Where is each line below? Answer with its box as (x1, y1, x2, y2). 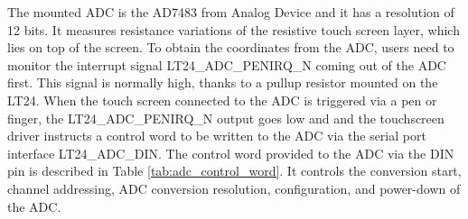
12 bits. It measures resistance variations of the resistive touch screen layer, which (7, 20, 460, 39)
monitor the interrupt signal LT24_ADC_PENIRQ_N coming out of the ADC (7, 55, 446, 74)
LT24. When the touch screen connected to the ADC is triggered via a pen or (7, 90, 437, 109)
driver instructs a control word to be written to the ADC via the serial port (7, 126, 426, 145)
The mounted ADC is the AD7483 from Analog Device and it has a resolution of (7, 3, 454, 21)
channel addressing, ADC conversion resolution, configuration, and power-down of (7, 178, 461, 197)
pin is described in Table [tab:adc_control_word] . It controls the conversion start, (7, 161, 462, 180)
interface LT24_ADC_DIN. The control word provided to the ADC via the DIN (7, 143, 454, 162)
